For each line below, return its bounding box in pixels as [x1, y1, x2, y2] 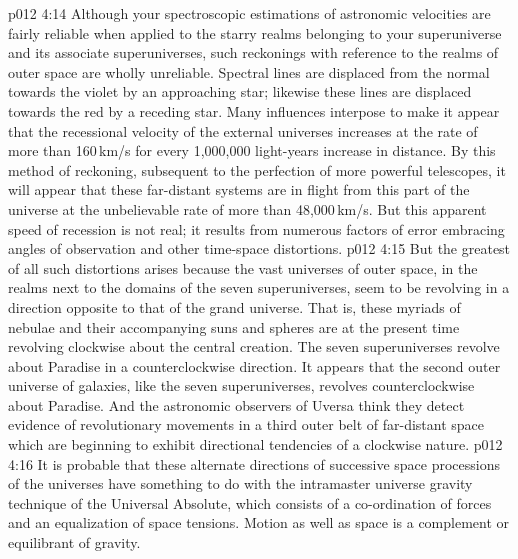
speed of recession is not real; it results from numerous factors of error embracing [8, 218, 505, 239]
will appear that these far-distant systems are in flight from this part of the [8, 179, 470, 200]
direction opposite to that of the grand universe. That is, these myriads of [8, 296, 461, 317]
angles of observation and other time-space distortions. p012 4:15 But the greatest [8, 238, 511, 259]
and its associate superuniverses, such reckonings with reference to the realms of [8, 42, 499, 63]
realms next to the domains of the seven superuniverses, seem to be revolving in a [8, 277, 510, 298]
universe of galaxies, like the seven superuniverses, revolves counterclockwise [8, 375, 475, 396]
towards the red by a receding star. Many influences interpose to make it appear [8, 100, 500, 121]
